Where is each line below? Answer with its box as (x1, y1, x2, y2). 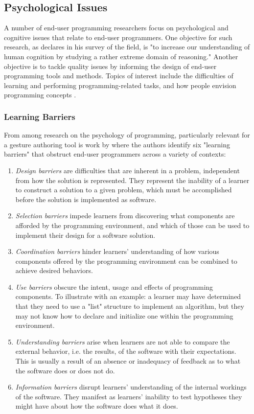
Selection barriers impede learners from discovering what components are (15, 210, 235, 221)
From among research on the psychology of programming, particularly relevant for (4, 130, 250, 140)
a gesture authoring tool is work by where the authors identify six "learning (4, 139, 230, 149)
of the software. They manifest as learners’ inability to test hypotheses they (15, 391, 242, 401)
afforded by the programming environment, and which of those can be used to (15, 220, 250, 230)
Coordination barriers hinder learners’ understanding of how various (15, 246, 219, 256)
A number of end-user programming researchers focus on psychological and (4, 23, 229, 33)
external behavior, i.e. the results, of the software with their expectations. (15, 346, 236, 356)
